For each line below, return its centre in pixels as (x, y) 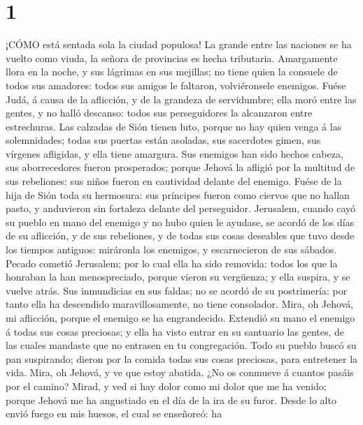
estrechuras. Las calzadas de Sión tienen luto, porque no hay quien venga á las (174, 126)
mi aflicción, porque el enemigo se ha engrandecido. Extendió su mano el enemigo (180, 318)
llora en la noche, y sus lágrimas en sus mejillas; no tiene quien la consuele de (172, 72)
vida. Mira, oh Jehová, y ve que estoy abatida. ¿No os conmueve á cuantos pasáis (180, 372)
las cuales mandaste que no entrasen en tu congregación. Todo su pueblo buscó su (181, 345)
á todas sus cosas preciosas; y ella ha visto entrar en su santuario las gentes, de (175, 331)
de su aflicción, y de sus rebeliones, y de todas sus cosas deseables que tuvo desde (180, 236)
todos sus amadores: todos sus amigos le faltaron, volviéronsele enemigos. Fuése (176, 85)
